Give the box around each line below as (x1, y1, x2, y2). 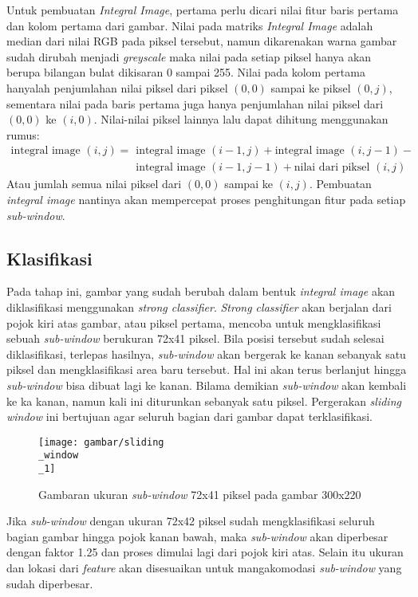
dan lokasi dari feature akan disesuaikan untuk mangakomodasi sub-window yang (6, 560, 402, 576)
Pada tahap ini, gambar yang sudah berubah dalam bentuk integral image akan (6, 283, 396, 300)
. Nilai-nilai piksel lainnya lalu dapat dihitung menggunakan (93, 111, 388, 128)
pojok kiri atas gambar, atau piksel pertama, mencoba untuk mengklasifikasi (6, 314, 381, 331)
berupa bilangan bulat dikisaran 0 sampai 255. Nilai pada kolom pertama (6, 64, 365, 81)
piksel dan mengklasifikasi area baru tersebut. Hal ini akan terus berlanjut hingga (6, 361, 407, 378)
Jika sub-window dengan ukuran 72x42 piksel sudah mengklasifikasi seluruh (6, 513, 375, 529)
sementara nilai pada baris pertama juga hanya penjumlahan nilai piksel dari (6, 95, 384, 112)
